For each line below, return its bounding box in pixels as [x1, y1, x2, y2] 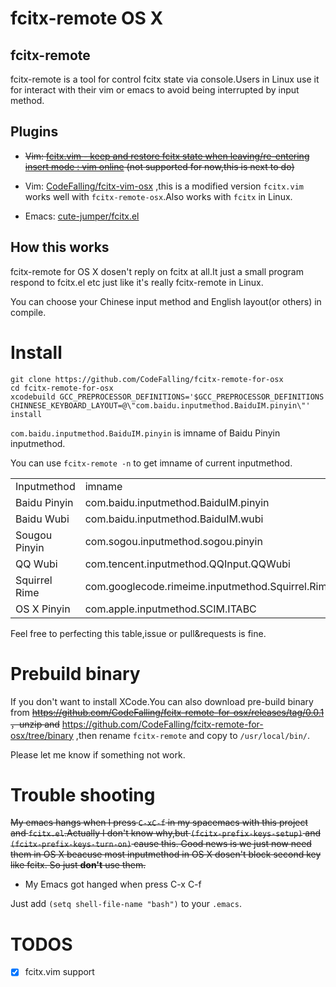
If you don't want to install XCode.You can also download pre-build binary [10, 695, 314, 707]
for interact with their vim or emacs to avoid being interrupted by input [10, 84, 300, 96]
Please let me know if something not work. [10, 748, 186, 761]
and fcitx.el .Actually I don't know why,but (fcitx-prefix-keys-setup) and [10, 827, 321, 839]
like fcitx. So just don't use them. [10, 859, 147, 871]
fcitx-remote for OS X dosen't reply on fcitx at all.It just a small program [10, 265, 304, 277]
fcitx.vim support [24, 966, 95, 978]
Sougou [15, 528, 53, 542]
